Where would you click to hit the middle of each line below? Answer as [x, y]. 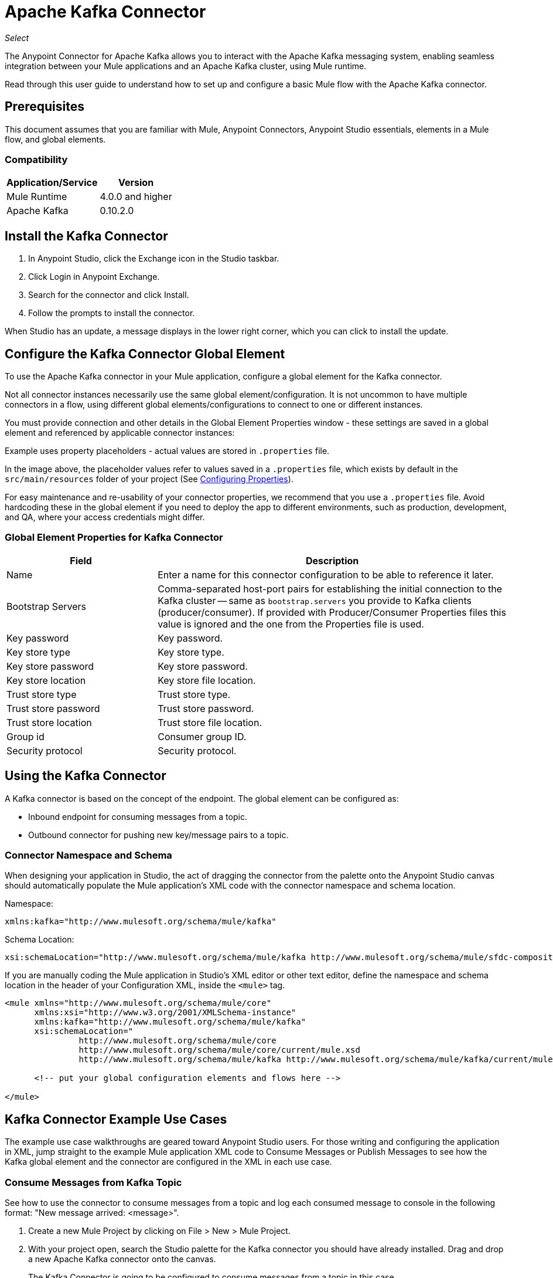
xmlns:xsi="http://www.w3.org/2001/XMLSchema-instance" [165, 1013]
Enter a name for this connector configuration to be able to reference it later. [326, 574]
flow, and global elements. [55, 139]
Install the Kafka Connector [86, 236]
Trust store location [49, 722]
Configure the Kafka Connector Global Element [145, 354]
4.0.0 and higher [136, 197]
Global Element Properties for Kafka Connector [114, 538]
